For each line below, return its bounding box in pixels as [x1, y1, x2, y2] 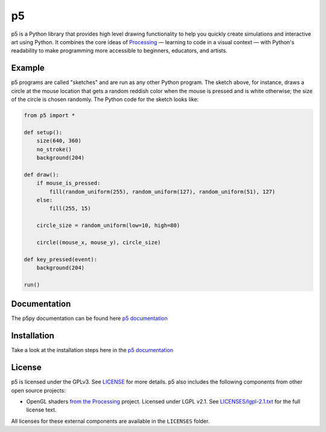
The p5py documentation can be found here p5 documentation [11, 315, 168, 322]
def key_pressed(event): [24, 256, 98, 263]
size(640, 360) [36, 137, 81, 145]
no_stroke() [36, 146, 72, 152]
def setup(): [24, 129, 63, 136]
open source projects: [11, 387, 66, 394]
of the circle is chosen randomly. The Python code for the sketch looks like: [11, 96, 199, 103]
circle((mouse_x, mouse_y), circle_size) [36, 239, 161, 246]
